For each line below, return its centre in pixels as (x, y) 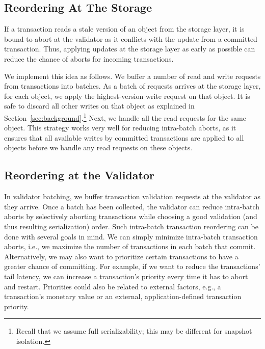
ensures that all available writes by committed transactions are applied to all (124, 137)
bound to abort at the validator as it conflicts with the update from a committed (131, 38)
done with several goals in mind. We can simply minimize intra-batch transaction (131, 236)
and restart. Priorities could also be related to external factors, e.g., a (113, 286)
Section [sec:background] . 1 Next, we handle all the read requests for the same (125, 117)
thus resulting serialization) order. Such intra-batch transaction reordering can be (131, 226)
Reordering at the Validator (79, 175)
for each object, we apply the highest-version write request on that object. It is (127, 96)
